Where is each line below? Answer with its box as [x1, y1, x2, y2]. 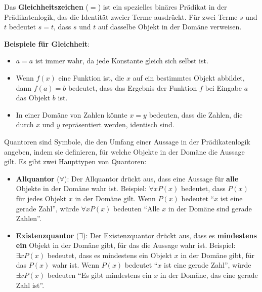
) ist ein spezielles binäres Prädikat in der [98, 2, 227, 12]
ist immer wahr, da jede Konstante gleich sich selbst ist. [35, 55, 208, 66]
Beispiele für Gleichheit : [4, 38, 90, 49]
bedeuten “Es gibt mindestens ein [47, 270, 152, 280]
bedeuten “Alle [113, 203, 160, 213]
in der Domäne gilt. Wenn [75, 193, 156, 203]
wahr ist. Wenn [52, 260, 99, 270]
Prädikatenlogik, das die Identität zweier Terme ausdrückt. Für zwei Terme [4, 11, 238, 22]
